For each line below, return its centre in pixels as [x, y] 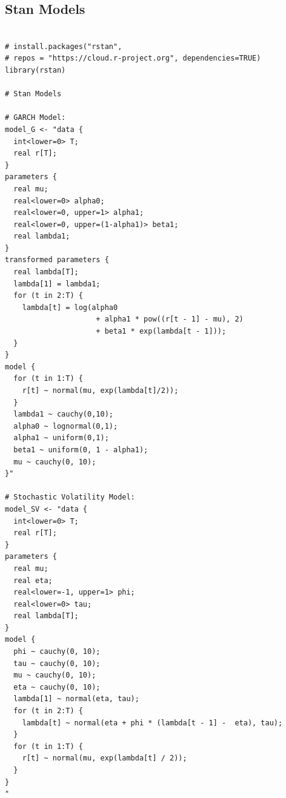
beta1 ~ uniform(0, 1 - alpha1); [81, 450]
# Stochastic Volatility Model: [70, 497]
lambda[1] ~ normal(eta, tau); [76, 699]
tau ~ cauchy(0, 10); [57, 663]
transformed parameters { [57, 260]
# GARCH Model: [35, 118]
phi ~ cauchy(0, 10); [57, 652]
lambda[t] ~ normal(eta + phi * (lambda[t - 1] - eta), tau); [152, 723]
